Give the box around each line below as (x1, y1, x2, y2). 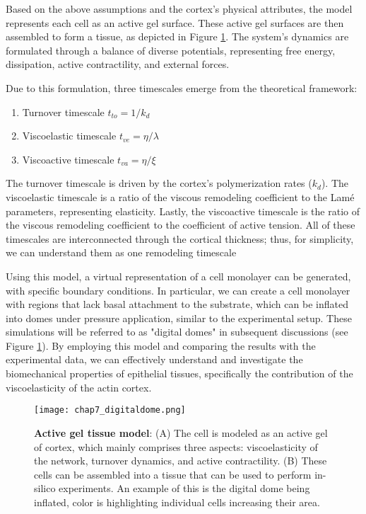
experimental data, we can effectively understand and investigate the (6, 352, 303, 367)
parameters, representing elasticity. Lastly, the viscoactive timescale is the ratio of (6, 203, 360, 218)
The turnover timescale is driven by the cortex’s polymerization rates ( (6, 176, 312, 190)
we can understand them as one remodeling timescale (6, 245, 237, 260)
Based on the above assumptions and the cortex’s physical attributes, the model (6, 1, 353, 16)
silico (34, 481, 56, 496)
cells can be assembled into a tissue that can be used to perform (34, 467, 312, 481)
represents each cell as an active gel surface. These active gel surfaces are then (6, 15, 344, 30)
